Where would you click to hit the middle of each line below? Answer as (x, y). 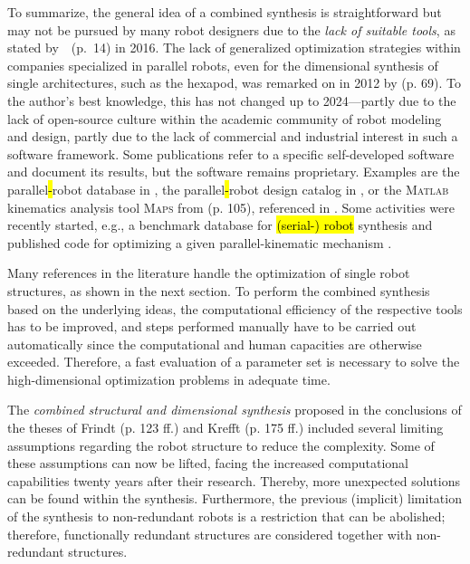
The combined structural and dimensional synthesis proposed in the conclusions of (235, 410)
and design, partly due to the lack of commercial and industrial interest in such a (233, 136)
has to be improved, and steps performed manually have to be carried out (212, 326)
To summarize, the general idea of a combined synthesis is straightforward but (225, 12)
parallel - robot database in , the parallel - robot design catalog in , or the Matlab (228, 189)
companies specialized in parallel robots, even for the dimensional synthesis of (223, 65)
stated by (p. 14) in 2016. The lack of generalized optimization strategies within (234, 48)
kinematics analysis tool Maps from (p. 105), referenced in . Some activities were (231, 207)
